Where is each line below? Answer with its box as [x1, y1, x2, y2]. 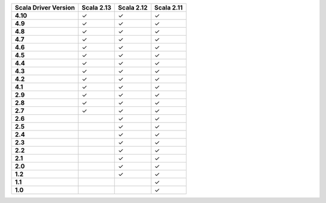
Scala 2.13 [81, 4, 112, 11]
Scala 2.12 [118, 4, 148, 11]
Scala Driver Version [14, 4, 75, 11]
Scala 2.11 [154, 4, 183, 11]
